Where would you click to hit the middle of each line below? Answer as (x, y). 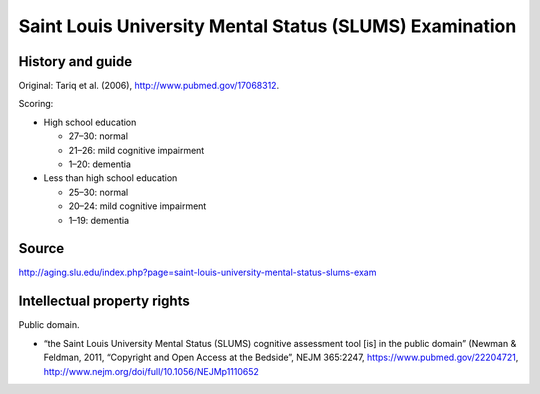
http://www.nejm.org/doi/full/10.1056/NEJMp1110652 (151, 371)
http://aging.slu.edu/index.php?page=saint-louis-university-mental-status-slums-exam (197, 272)
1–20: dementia (100, 164)
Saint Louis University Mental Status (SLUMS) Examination (267, 26)
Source (41, 248)
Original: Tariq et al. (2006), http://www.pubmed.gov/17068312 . (149, 86)
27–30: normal (98, 136)
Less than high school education (110, 178)
